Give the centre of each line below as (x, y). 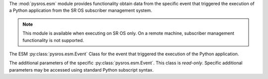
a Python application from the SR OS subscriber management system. (81, 10)
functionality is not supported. (53, 40)
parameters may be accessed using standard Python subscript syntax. (81, 70)
